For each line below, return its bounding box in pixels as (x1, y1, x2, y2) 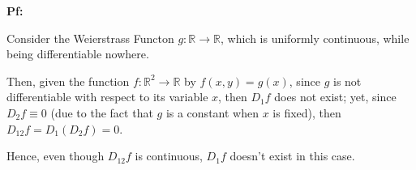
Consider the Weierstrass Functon (6, 29, 174, 46)
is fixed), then (272, 104, 341, 121)
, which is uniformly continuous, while (220, 29, 410, 46)
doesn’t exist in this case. (229, 147, 355, 164)
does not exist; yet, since (274, 88, 397, 105)
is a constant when (165, 104, 259, 121)
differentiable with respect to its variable (6, 88, 208, 105)
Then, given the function (6, 72, 130, 89)
